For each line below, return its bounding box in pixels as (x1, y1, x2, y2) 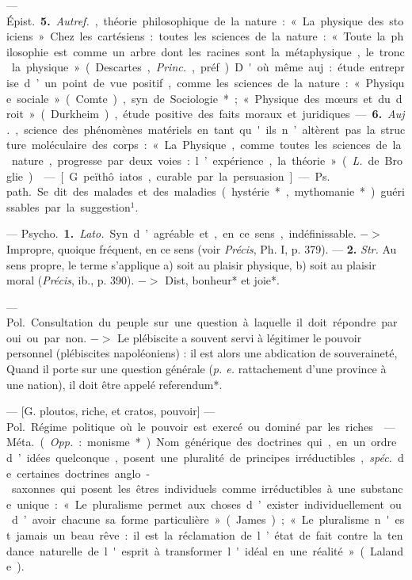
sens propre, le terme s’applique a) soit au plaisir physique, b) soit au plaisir (6, 256, 376, 273)
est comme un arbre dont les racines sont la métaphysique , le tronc (53, 43, 405, 59)
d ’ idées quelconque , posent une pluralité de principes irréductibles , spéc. (6, 449, 392, 466)
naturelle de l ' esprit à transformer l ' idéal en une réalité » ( (39, 542, 364, 559)
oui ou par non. (6, 329, 87, 345)
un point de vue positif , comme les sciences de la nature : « (44, 74, 360, 90)
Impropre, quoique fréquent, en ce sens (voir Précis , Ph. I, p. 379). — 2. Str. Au (6, 240, 397, 257)
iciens (6, 28, 33, 44)
